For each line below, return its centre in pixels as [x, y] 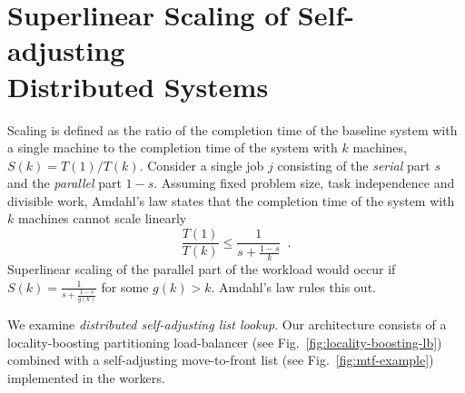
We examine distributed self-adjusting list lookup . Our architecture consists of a [227, 324]
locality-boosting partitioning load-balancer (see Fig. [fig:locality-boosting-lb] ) [225, 342]
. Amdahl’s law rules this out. [293, 286]
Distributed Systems [138, 86]
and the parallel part [64, 183]
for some [125, 286]
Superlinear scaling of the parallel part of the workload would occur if [202, 269]
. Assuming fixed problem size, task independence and [304, 183]
